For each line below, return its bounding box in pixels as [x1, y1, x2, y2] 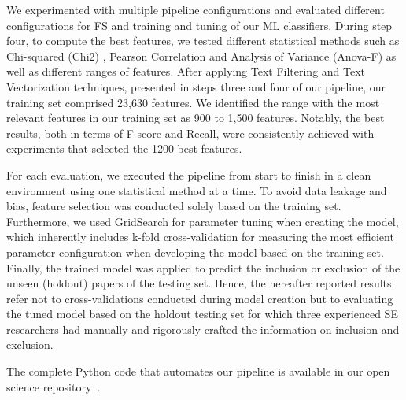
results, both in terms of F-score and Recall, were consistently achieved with [6, 124, 375, 141]
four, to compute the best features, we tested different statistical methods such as [6, 32, 400, 49]
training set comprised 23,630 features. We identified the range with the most [6, 94, 380, 110]
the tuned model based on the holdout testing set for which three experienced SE [6, 306, 398, 322]
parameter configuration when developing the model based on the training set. [6, 243, 384, 260]
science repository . [6, 378, 101, 394]
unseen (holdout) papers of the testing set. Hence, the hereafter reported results [6, 275, 392, 291]
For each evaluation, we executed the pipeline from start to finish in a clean [6, 166, 371, 183]
